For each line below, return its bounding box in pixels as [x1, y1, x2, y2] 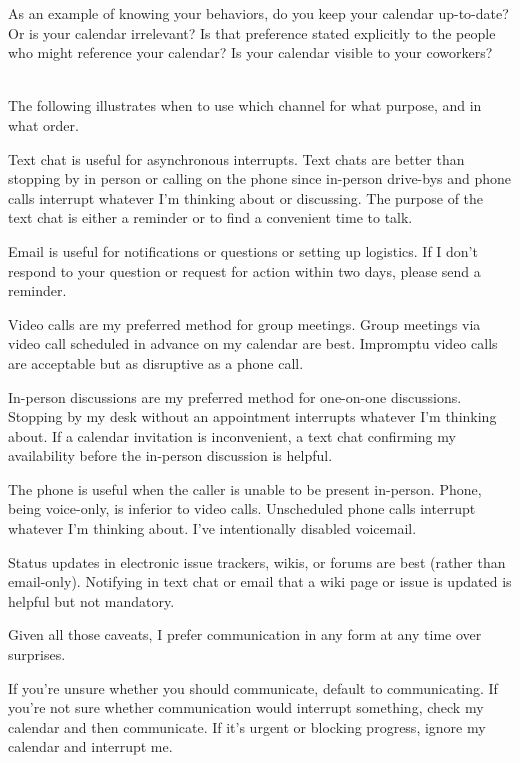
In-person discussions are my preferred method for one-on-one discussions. [8, 386, 462, 407]
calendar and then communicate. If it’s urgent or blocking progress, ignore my [8, 716, 486, 737]
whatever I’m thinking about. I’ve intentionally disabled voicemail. [8, 518, 417, 539]
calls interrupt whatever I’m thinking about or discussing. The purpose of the [8, 187, 484, 208]
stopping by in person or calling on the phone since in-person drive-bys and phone [8, 168, 512, 189]
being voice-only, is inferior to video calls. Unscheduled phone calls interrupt [8, 498, 476, 519]
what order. [8, 114, 79, 135]
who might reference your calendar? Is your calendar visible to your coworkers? [8, 42, 493, 63]
